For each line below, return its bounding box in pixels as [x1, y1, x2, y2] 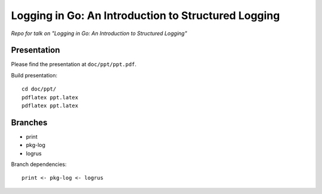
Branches [11, 117, 48, 127]
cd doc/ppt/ [21, 86, 57, 92]
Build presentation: [11, 71, 58, 79]
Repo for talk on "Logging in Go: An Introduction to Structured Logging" [11, 30, 187, 37]
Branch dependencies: [11, 161, 67, 168]
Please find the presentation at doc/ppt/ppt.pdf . [11, 61, 137, 68]
